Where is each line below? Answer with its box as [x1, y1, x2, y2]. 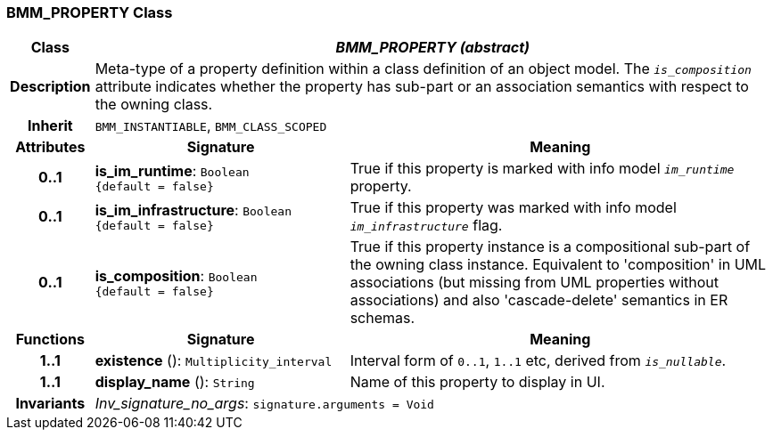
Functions [15, 330, 85, 349]
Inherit [27, 117, 73, 135]
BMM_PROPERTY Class [6, 4, 173, 21]
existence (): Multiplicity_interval [95, 352, 333, 370]
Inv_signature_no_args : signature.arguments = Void [95, 394, 434, 413]
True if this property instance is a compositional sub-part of [349, 238, 751, 256]
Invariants [15, 394, 86, 413]
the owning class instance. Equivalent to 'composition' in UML [349, 255, 767, 274]
